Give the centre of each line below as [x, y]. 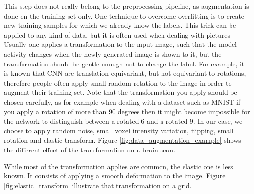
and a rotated [167, 121]
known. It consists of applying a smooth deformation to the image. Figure [115, 176]
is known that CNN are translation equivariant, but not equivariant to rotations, [125, 73]
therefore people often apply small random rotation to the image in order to [118, 82]
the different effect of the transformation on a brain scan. [90, 149]
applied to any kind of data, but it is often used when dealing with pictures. [118, 34]
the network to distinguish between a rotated [71, 121]
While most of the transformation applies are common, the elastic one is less [119, 166]
